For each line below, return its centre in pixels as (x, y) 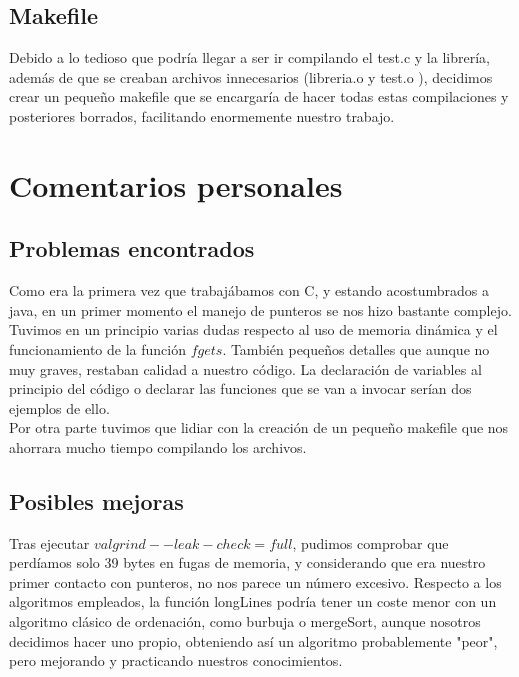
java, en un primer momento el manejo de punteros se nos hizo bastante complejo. (260, 309)
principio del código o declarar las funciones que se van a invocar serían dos (240, 388)
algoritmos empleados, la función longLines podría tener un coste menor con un (253, 601)
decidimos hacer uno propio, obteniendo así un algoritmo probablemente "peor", (253, 640)
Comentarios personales (176, 184)
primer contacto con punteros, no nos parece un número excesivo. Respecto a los (255, 581)
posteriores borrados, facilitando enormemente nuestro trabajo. (202, 115)
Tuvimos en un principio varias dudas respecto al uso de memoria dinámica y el (253, 329)
